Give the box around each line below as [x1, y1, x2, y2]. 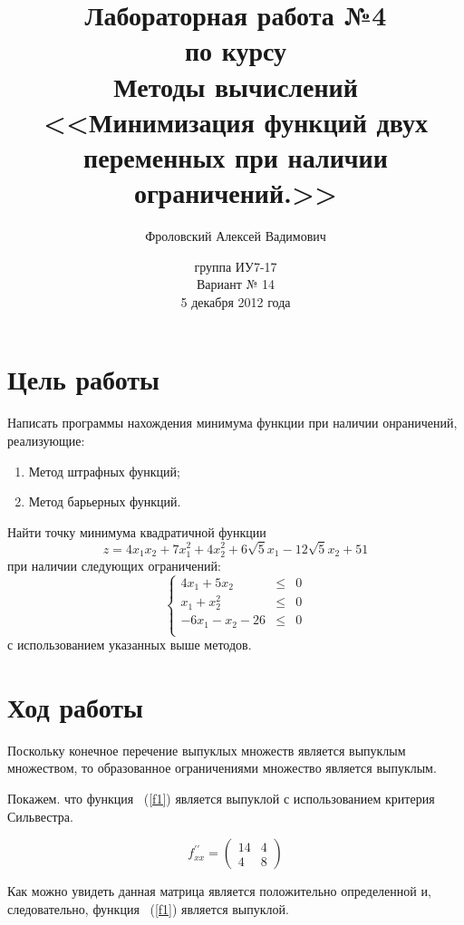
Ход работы [7, 688, 143, 725]
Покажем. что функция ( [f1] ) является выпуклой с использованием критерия [7, 788, 435, 807]
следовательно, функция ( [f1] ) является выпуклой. [7, 899, 289, 918]
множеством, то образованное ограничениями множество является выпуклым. [7, 758, 437, 777]
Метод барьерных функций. [28, 492, 181, 511]
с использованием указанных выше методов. [7, 635, 252, 654]
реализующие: [7, 430, 85, 449]
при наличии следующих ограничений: [7, 555, 221, 574]
